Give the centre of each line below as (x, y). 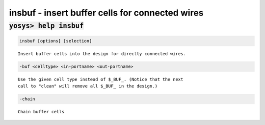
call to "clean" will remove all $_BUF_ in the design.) (88, 86)
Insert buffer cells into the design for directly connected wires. (102, 53)
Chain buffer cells (41, 112)
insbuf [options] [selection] (56, 41)
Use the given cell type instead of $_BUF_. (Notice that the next (101, 79)
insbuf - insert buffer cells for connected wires (106, 13)
